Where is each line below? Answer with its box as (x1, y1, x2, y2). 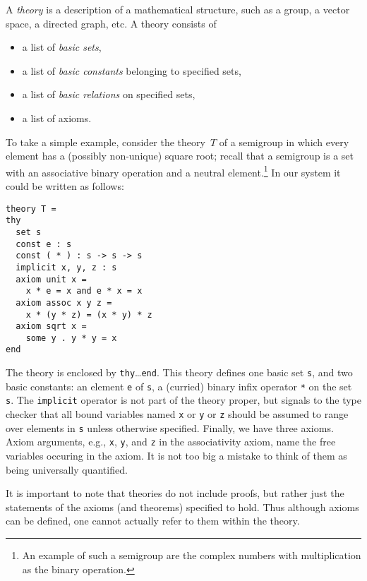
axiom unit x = (16, 274, 87, 284)
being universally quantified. (6, 462, 128, 477)
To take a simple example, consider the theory (6, 134, 205, 149)
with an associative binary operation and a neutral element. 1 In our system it (6, 162, 341, 179)
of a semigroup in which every (219, 134, 349, 149)
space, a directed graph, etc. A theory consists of (6, 16, 217, 30)
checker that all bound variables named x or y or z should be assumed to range (6, 407, 349, 421)
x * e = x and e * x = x (25, 286, 143, 297)
